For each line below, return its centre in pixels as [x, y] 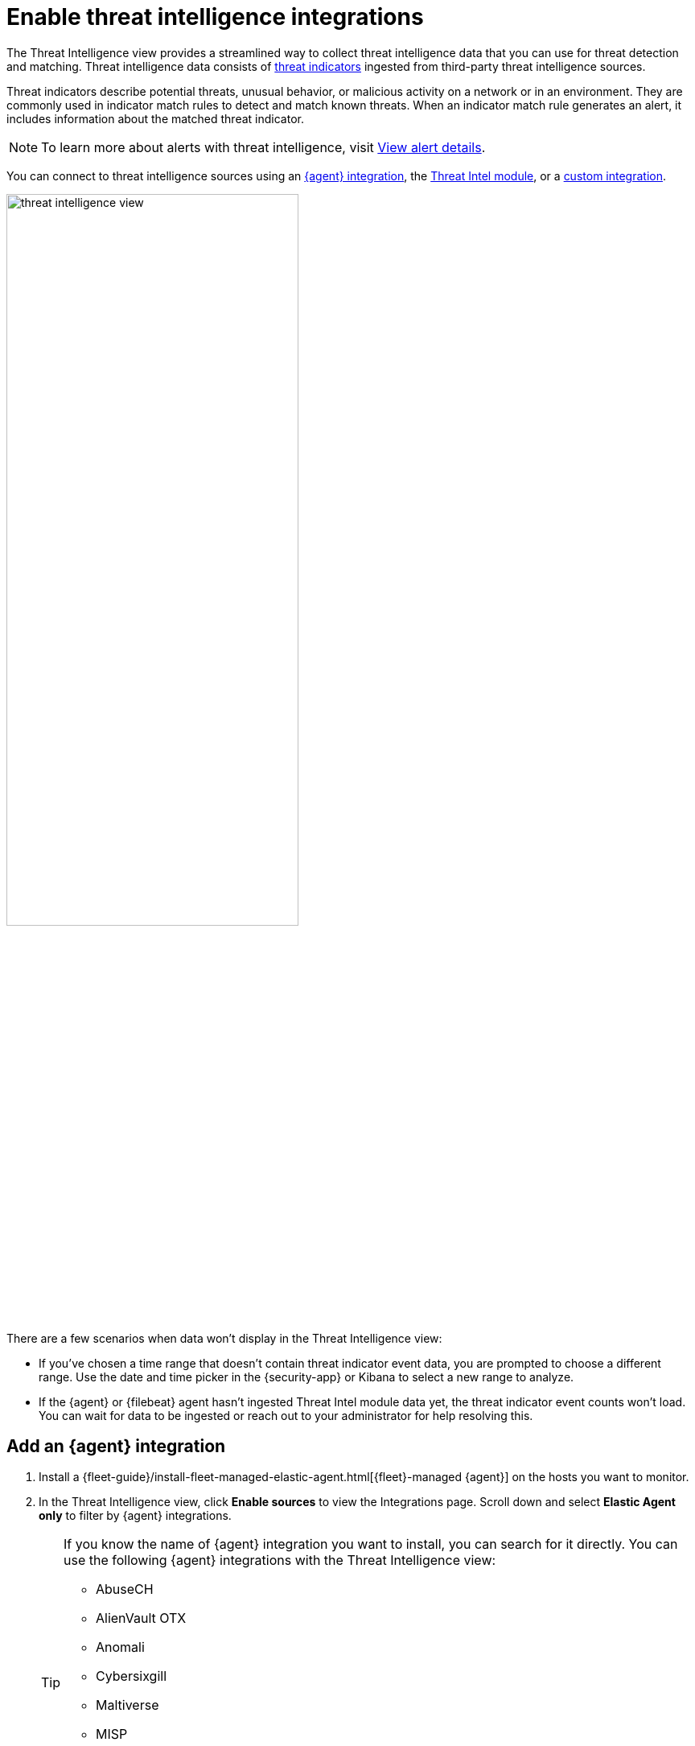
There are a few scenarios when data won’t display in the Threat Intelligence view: [224, 1338]
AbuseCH [125, 1589]
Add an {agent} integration [116, 1446]
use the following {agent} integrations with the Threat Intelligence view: [280, 1560]
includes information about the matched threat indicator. [155, 118]
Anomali [120, 1647]
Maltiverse [127, 1705]
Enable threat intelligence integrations [215, 17]
